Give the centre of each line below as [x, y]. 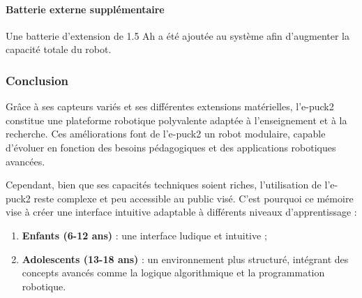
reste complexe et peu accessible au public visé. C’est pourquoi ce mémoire [194, 198]
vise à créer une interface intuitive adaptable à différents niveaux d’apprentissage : [181, 212]
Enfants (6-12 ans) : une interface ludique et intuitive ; [144, 235]
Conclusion [37, 80]
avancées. [25, 161]
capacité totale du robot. [59, 49]
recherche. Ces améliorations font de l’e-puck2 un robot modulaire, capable [166, 134]
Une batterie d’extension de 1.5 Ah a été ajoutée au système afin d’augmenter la [178, 35]
